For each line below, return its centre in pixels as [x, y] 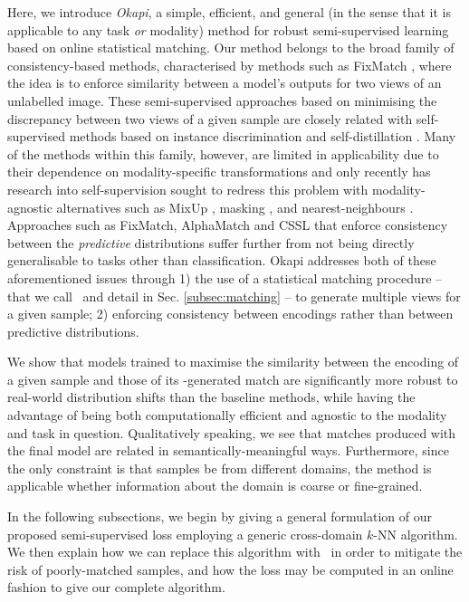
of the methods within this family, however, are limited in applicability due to [223, 153]
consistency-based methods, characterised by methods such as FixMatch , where [230, 65]
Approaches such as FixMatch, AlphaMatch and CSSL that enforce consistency [228, 225]
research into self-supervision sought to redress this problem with [188, 189]
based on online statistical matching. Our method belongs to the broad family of [231, 48]
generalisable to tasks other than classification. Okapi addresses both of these [222, 260]
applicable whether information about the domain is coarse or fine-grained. [215, 486]
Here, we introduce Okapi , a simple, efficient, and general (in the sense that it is [230, 12]
